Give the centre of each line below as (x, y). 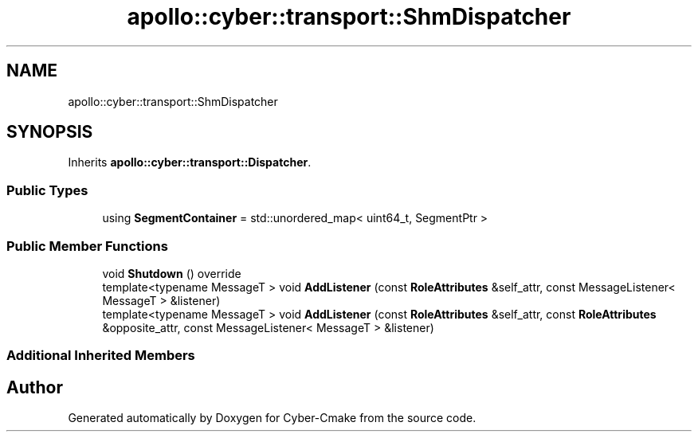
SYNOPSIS (50, 132)
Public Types (47, 190)
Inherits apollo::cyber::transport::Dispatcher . (190, 162)
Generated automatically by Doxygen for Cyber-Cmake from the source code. (272, 418)
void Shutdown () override (172, 273)
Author (35, 387)
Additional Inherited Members (101, 356)
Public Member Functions (87, 246)
